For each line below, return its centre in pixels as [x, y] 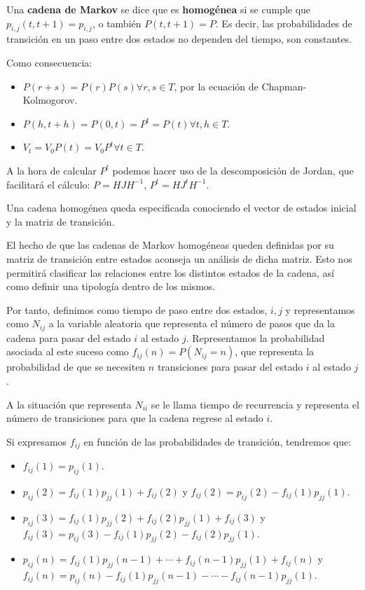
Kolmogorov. [50, 100]
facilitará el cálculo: [48, 184]
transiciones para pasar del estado [230, 367]
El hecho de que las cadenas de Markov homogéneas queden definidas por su [170, 245]
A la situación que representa [69, 404]
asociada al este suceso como [68, 351]
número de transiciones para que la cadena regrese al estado [135, 418]
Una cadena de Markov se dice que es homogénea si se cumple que [159, 9]
